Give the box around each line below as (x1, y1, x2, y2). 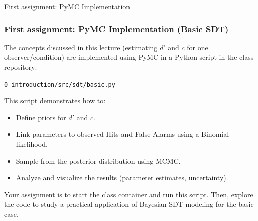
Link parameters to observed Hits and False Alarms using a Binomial (16, 129, 229, 139)
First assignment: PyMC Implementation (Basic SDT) (4, 22, 229, 35)
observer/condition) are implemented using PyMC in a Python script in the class (4, 52, 254, 62)
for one (187, 42, 208, 52)
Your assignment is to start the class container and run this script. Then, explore (4, 189, 253, 199)
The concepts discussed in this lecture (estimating (4, 42, 158, 52)
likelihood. (16, 139, 48, 149)
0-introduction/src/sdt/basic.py (4, 81, 115, 88)
